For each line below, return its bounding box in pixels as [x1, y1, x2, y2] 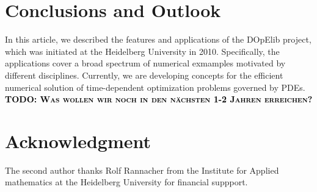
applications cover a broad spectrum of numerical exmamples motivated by [5, 57, 286, 69]
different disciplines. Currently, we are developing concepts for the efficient [5, 68, 283, 81]
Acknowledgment [5, 128, 151, 153]
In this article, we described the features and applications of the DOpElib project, [5, 33, 312, 46]
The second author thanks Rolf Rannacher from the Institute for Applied [5, 163, 279, 176]
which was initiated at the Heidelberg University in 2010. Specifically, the [5, 44, 280, 57]
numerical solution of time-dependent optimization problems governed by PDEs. [5, 80, 305, 93]
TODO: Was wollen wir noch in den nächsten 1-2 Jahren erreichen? [5, 93, 313, 105]
